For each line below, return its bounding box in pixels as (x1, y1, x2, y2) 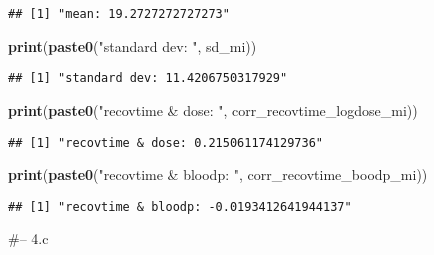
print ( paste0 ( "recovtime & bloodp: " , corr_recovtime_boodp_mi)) (8, 164, 428, 185)
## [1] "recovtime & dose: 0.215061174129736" (8, 135, 323, 150)
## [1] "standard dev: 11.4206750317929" (8, 71, 288, 86)
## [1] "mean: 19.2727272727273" (8, 7, 230, 21)
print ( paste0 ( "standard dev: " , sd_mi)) (8, 35, 257, 56)
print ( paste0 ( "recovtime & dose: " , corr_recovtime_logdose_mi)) (8, 99, 418, 120)
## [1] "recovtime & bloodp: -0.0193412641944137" (8, 199, 352, 214)
